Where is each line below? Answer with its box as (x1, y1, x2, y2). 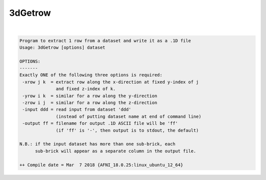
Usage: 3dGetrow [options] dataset (19, 44, 105, 50)
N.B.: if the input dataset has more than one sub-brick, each (19, 141, 176, 147)
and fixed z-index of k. (56, 86, 116, 92)
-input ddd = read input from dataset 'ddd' (22, 107, 132, 112)
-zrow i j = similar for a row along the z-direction (22, 100, 158, 106)
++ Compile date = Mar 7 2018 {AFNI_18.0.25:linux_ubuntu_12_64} (19, 162, 183, 168)
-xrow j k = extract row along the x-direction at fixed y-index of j (22, 79, 199, 85)
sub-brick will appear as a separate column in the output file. (35, 148, 197, 154)
